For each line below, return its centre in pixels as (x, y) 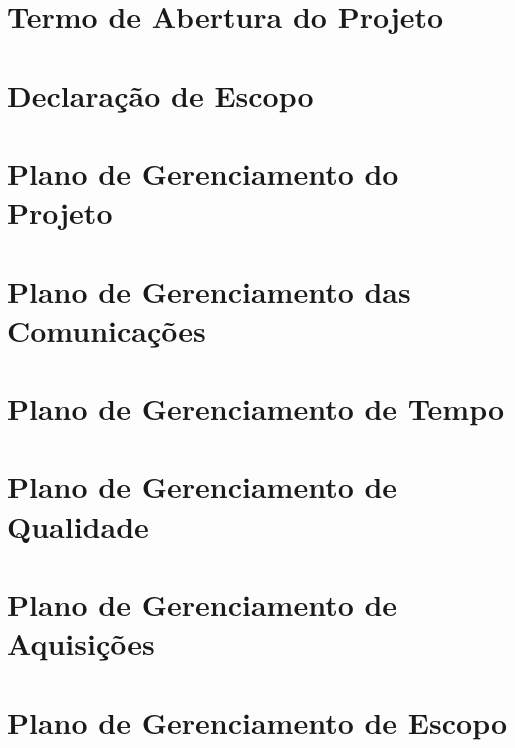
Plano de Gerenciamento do (203, 172)
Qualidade (78, 525)
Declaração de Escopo (160, 94)
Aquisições (81, 643)
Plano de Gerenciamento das (209, 290)
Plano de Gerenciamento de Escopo (257, 721)
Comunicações (106, 329)
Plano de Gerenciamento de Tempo (256, 408)
